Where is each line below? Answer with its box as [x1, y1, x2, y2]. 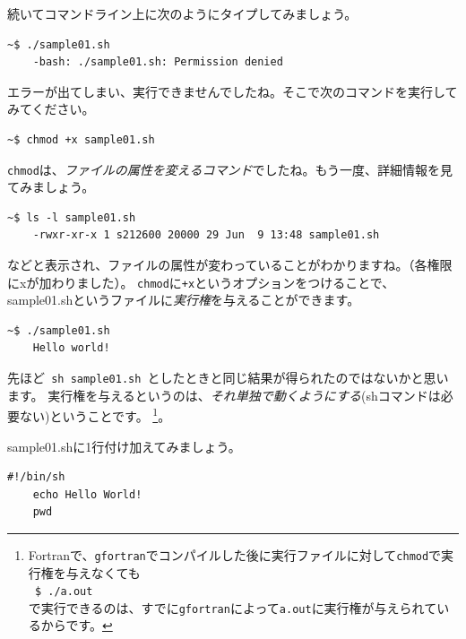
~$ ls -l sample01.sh [7, 211, 136, 224]
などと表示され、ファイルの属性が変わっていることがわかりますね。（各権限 [7, 255, 453, 273]
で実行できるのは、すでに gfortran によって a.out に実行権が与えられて [28, 598, 437, 617]
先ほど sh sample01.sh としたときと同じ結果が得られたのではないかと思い [7, 368, 449, 387]
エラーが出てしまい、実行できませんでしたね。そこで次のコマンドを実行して [7, 82, 458, 100]
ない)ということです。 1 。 [19, 404, 171, 425]
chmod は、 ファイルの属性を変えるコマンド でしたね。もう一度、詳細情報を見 [7, 160, 453, 178]
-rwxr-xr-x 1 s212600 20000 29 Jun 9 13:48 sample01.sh [32, 229, 380, 242]
